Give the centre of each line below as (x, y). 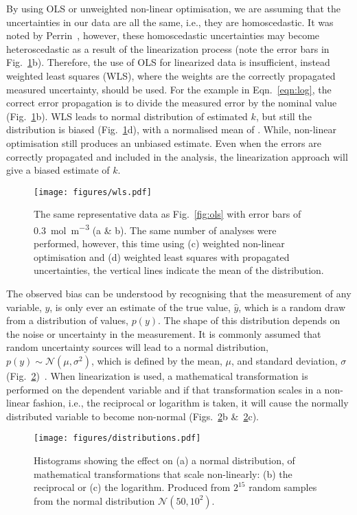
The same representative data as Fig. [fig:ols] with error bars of (168, 214)
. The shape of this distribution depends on (249, 320)
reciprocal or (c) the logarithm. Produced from (132, 487)
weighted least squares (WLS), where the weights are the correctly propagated (171, 75)
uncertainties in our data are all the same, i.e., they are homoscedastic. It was (170, 22)
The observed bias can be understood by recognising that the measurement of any (179, 293)
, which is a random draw (292, 307)
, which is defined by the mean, (157, 360)
